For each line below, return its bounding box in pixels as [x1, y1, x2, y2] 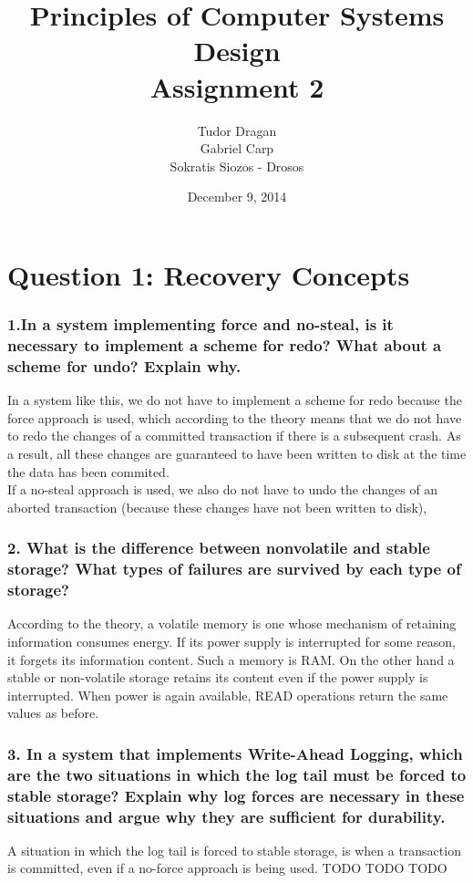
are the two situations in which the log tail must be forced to [7, 763, 467, 785]
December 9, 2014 [187, 187, 287, 206]
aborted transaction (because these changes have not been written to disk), [7, 497, 427, 516]
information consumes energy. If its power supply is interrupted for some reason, [7, 631, 456, 650]
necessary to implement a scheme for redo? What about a [7, 333, 442, 356]
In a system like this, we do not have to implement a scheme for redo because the [7, 390, 462, 410]
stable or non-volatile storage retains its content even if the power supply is [7, 668, 428, 687]
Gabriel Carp [200, 139, 274, 158]
